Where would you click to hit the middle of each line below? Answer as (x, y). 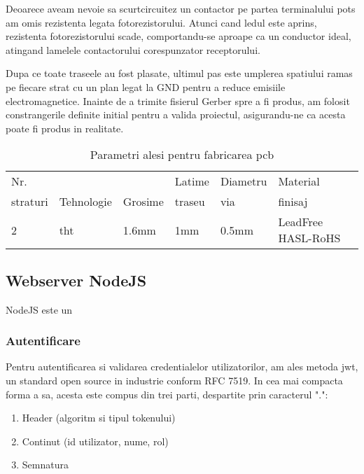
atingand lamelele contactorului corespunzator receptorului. (133, 49)
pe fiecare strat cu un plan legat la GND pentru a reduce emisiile (146, 86)
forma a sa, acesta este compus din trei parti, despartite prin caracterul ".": (167, 394)
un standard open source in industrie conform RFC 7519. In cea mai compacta (174, 380)
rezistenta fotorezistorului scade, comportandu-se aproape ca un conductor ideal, (178, 36)
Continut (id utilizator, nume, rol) (95, 441)
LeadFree (301, 222)
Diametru (244, 181)
